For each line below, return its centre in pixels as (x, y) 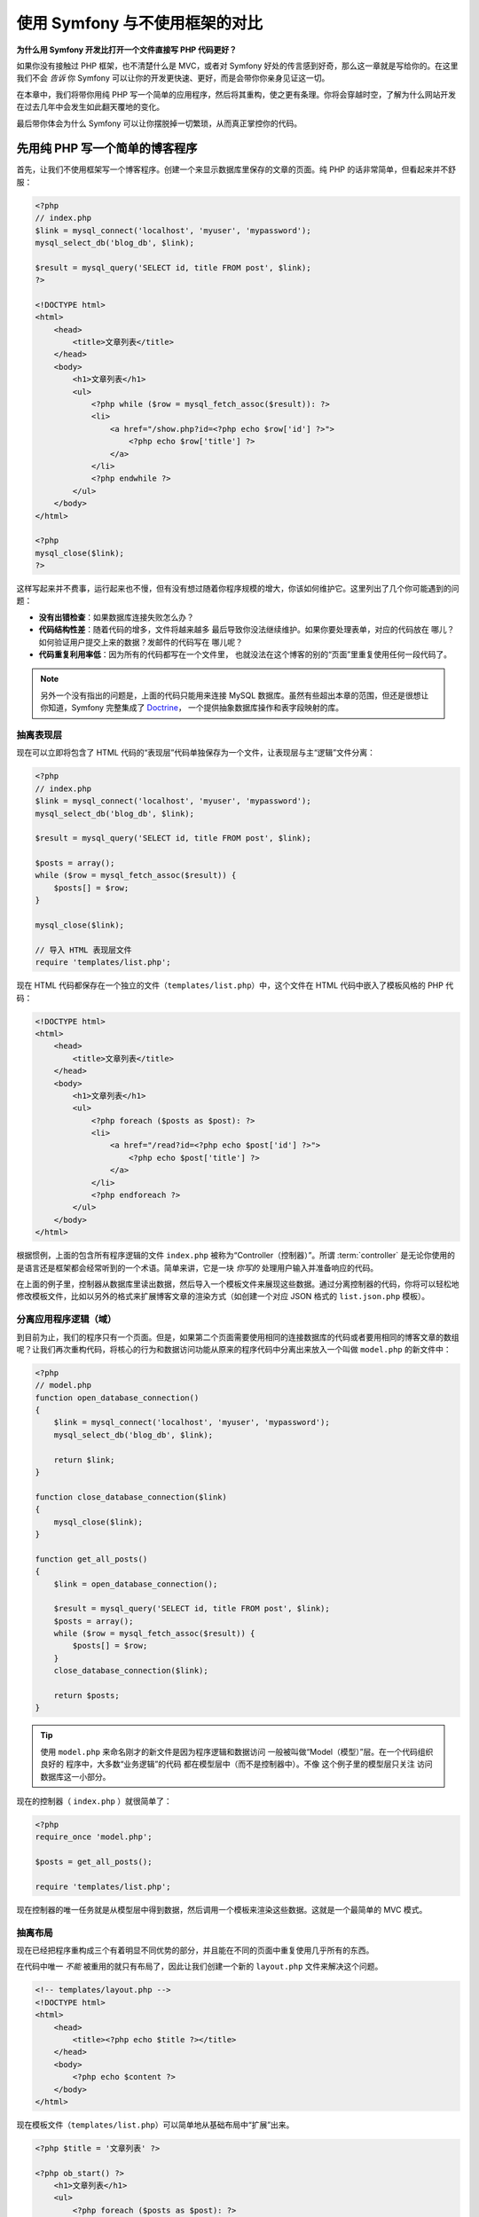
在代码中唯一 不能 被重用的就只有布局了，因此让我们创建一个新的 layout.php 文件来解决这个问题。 (200, 1966)
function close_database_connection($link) (131, 1497)
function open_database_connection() (117, 1398)
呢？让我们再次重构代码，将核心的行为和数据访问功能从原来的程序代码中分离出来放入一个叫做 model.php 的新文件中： (234, 1349)
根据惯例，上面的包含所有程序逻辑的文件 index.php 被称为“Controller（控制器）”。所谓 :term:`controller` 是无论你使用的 (236, 1256)
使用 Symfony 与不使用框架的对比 (140, 23)
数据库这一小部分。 (75, 1776)
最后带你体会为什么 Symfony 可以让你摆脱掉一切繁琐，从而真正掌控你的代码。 (159, 123)
